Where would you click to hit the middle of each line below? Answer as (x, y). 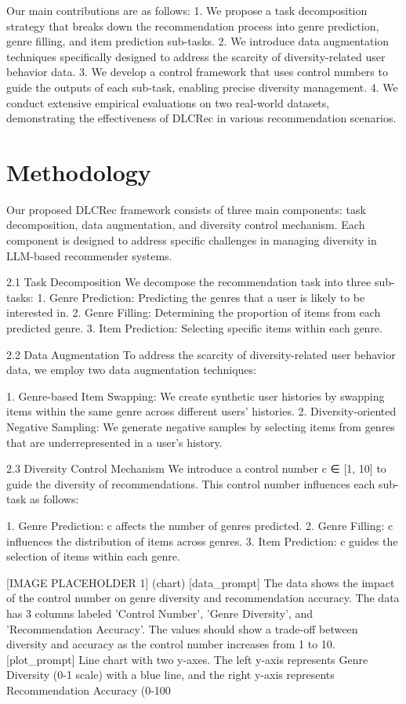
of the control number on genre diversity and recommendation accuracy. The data (203, 598)
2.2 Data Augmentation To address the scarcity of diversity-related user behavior (201, 354)
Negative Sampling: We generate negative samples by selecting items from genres (201, 426)
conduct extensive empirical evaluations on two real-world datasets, (168, 102)
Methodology (79, 171)
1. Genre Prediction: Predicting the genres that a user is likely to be (201, 297)
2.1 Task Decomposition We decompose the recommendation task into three (189, 282)
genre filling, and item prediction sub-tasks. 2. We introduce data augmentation (198, 41)
